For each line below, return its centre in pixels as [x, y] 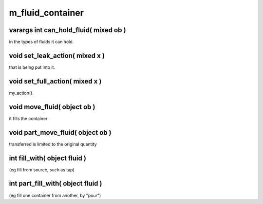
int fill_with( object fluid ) [47, 158]
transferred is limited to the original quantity [53, 144]
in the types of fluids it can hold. [41, 42]
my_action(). [21, 93]
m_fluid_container [46, 13]
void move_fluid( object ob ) [52, 107]
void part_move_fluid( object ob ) [60, 133]
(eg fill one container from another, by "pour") [55, 195]
